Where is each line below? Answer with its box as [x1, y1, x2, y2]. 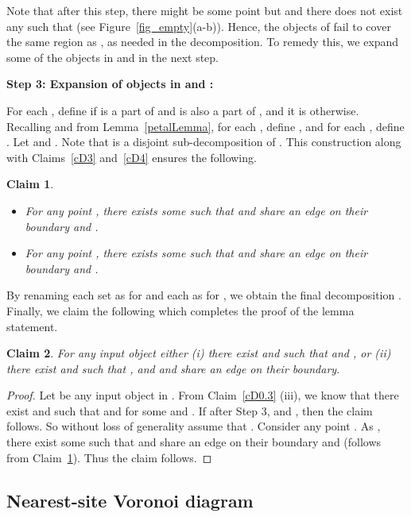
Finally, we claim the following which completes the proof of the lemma [6, 302, 355, 318]
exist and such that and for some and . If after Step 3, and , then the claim [6, 402, 373, 419]
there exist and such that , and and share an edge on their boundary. [6, 360, 340, 376]
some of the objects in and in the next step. [6, 48, 219, 65]
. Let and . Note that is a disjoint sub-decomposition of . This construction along [6, 133, 401, 150]
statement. [6, 318, 58, 334]
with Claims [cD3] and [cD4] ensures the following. [6, 149, 257, 165]
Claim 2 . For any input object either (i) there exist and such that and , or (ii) [6, 345, 391, 361]
